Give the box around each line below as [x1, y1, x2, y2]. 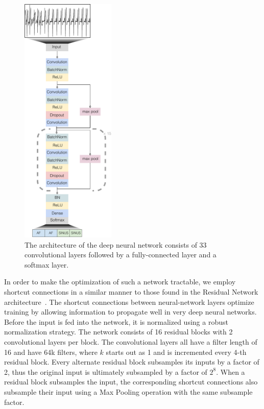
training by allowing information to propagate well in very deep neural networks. [4, 306, 257, 317]
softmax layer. [25, 259, 69, 270]
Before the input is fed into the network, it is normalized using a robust [4, 316, 228, 327]
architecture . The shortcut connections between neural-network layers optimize [4, 296, 254, 307]
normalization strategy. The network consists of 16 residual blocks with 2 [4, 326, 233, 337]
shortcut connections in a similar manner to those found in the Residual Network [4, 286, 258, 297]
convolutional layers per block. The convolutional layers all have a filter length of [4, 336, 257, 347]
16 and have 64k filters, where [4, 346, 98, 357]
